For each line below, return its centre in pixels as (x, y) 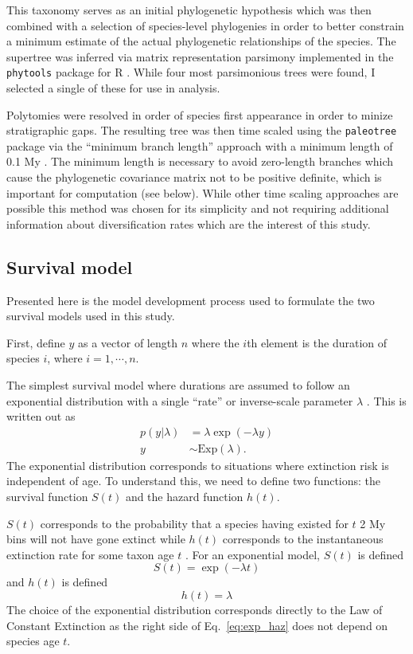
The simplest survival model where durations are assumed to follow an (178, 385)
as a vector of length (128, 342)
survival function (47, 497)
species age (33, 641)
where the (215, 342)
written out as (41, 416)
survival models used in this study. (91, 316)
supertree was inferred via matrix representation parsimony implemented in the (200, 56)
